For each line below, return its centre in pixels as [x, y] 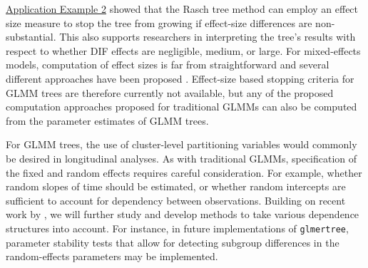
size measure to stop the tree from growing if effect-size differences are [159, 22]
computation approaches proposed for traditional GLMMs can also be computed [182, 107]
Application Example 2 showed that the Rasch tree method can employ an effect [182, 9]
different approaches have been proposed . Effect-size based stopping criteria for [180, 78]
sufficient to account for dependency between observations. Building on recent [176, 200]
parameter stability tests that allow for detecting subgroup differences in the [173, 242]
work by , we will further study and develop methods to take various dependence [183, 214]
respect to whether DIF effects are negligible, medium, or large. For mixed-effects [183, 50]
